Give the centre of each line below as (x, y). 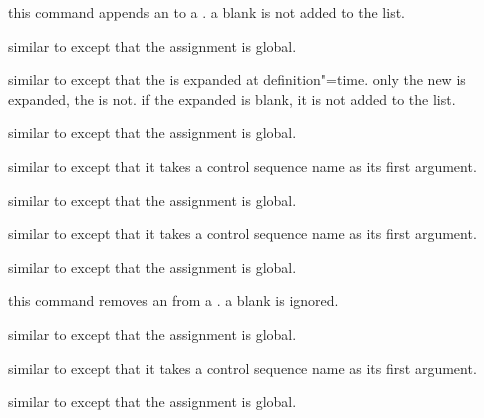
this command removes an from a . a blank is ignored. (173, 300)
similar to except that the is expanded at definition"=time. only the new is (237, 79)
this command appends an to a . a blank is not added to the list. (206, 12)
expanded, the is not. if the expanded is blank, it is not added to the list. (232, 98)
